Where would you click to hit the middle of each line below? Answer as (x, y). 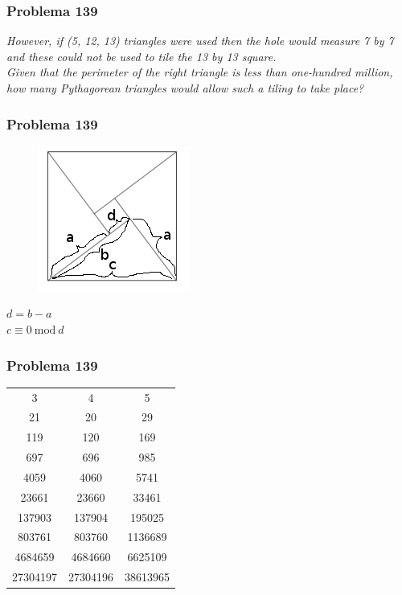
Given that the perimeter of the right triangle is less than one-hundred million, (200, 72)
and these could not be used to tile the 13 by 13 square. (142, 56)
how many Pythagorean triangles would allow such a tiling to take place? (185, 88)
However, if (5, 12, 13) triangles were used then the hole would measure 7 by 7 (200, 41)
